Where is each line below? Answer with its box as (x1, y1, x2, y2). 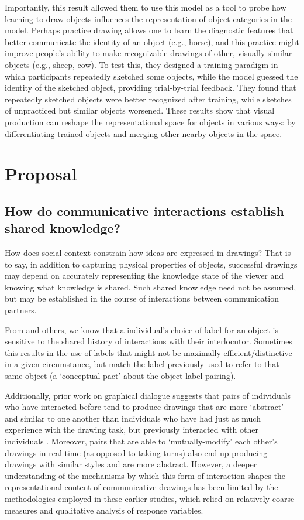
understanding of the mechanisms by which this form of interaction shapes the (5, 469, 286, 481)
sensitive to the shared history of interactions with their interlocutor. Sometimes (5, 335, 292, 347)
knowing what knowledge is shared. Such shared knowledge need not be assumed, (5, 280, 296, 293)
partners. (5, 304, 37, 316)
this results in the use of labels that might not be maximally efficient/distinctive (5, 346, 292, 358)
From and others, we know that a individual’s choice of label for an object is (5, 323, 279, 336)
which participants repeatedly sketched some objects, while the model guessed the (5, 70, 298, 82)
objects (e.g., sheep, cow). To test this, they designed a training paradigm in (5, 58, 278, 70)
